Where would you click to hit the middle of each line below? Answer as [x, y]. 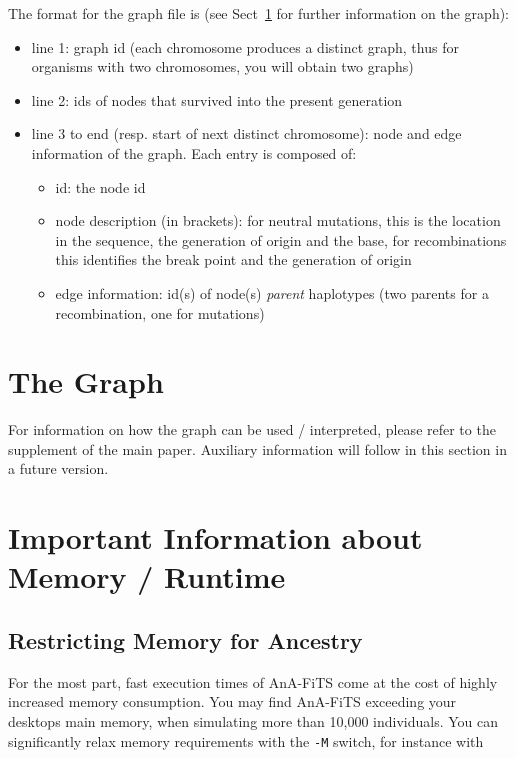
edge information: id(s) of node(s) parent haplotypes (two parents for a [272, 292]
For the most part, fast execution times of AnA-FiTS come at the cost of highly [253, 681]
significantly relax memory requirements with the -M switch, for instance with [246, 740]
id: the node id [100, 186]
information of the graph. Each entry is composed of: [194, 152]
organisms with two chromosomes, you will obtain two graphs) [222, 66]
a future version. [58, 468]
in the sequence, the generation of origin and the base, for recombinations [281, 239]
